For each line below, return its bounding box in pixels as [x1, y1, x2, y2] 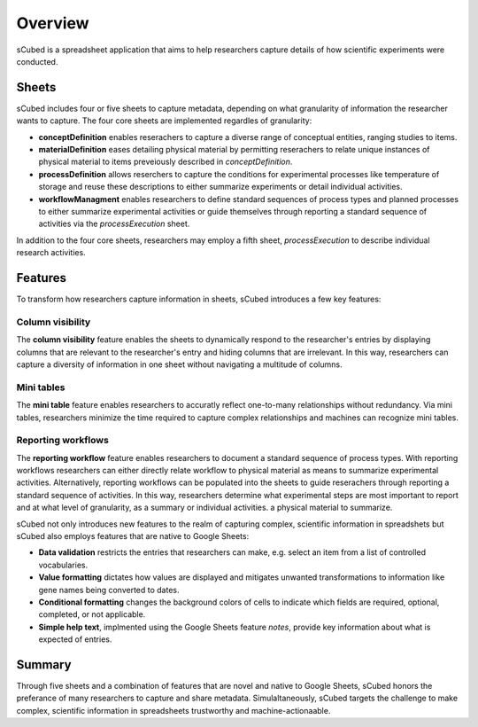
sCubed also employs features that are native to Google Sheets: [16, 530, 250, 541]
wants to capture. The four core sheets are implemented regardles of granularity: [16, 115, 312, 126]
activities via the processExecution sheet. [38, 218, 190, 230]
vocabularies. [38, 559, 89, 570]
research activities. [16, 247, 86, 258]
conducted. [16, 56, 58, 66]
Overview [16, 13, 89, 33]
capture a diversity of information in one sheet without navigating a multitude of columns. [16, 359, 343, 370]
